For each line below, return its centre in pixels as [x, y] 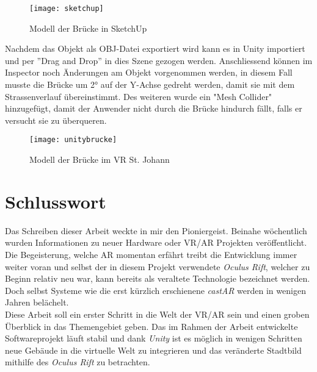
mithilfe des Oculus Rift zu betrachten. [78, 362]
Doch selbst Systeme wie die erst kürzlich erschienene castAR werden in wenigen [155, 290]
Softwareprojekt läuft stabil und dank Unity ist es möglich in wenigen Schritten [154, 338]
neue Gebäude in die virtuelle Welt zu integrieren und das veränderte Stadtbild [153, 350]
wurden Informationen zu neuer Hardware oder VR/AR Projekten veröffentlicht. [156, 242]
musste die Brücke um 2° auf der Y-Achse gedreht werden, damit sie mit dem [150, 84]
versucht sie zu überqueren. [56, 120]
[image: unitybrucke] [73, 140]
